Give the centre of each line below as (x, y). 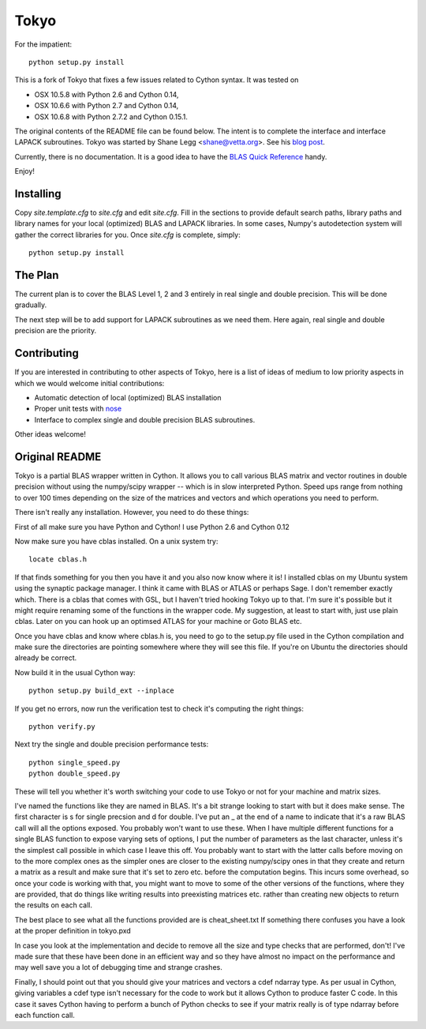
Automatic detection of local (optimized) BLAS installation (128, 397)
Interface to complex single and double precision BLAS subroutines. (145, 419)
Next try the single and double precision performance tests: (112, 744)
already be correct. (46, 658)
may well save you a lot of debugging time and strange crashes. (118, 967)
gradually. (31, 305)
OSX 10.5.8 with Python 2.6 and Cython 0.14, (106, 94)
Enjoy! (25, 171)
